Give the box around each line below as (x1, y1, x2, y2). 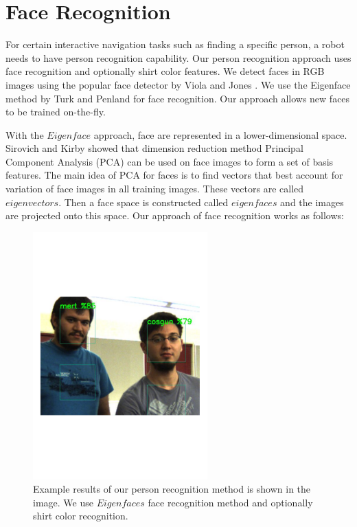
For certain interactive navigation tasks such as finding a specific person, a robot (5, 37, 345, 52)
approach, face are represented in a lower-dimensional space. (93, 127, 347, 142)
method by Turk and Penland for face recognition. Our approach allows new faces (5, 91, 350, 105)
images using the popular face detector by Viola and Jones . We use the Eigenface (5, 77, 351, 91)
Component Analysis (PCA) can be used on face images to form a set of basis (5, 154, 334, 168)
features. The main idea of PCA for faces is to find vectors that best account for (5, 168, 343, 182)
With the (5, 127, 44, 142)
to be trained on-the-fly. (5, 104, 106, 119)
